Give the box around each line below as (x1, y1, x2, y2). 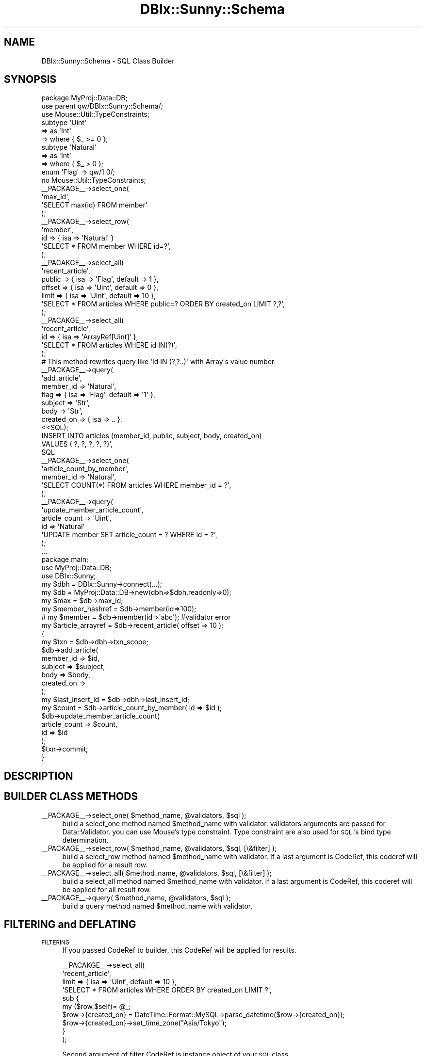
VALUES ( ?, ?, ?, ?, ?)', (41, 440, 113, 448)
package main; (41, 555, 89, 564)
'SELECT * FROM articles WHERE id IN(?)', (41, 341, 177, 350)
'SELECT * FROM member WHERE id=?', (41, 242, 171, 251)
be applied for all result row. (62, 885, 151, 894)
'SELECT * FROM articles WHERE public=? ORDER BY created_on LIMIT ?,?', (41, 300, 285, 308)
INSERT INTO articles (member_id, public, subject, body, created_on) (41, 432, 262, 440)
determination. (62, 835, 109, 844)
